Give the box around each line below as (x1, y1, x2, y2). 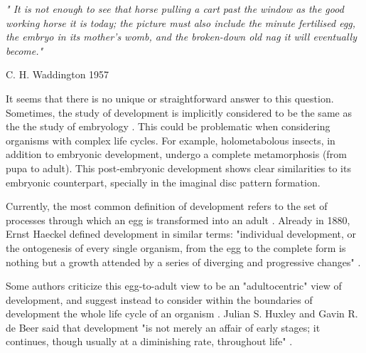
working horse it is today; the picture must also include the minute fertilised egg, (6, 15, 356, 30)
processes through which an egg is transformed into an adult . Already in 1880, (6, 212, 350, 227)
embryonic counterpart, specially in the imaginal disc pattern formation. (6, 174, 321, 189)
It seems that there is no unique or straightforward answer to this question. (6, 90, 334, 105)
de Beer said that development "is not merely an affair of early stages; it (6, 320, 321, 334)
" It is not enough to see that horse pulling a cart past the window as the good (6, 1, 344, 16)
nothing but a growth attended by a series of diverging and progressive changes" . (6, 254, 361, 269)
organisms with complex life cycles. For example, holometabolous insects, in (6, 132, 335, 147)
